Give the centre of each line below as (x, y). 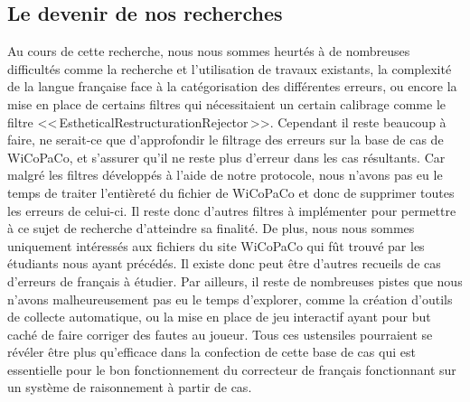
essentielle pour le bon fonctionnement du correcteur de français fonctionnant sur (232, 369)
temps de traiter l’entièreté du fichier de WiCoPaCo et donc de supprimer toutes (231, 192)
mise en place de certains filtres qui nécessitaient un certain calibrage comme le (227, 103)
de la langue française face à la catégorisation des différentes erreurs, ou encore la (232, 86)
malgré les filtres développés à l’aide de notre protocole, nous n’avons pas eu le (225, 175)
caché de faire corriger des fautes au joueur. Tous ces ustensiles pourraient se (220, 334)
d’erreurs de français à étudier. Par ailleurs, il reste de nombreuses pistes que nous (235, 280)
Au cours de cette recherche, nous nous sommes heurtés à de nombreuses (209, 51)
